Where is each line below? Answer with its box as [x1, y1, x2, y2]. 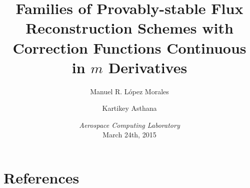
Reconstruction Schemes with [25, 18, 233, 38]
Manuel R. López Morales [90, 86, 169, 96]
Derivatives [108, 57, 187, 77]
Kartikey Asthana [102, 103, 157, 113]
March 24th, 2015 [102, 129, 156, 140]
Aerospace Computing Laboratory [79, 119, 180, 130]
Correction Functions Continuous [12, 37, 246, 58]
